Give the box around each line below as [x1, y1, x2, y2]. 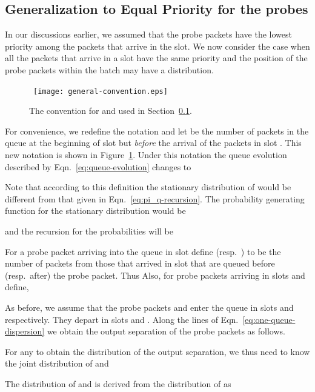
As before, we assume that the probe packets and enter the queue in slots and [5, 301, 294, 313]
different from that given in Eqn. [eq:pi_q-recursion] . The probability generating [5, 192, 305, 205]
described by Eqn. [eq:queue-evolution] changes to [5, 160, 191, 173]
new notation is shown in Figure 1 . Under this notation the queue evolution [5, 148, 287, 161]
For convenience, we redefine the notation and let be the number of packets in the [5, 124, 309, 137]
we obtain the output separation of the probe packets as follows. [47, 325, 285, 337]
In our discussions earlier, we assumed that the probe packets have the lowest [5, 28, 292, 41]
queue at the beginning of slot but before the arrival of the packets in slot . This [5, 136, 302, 149]
